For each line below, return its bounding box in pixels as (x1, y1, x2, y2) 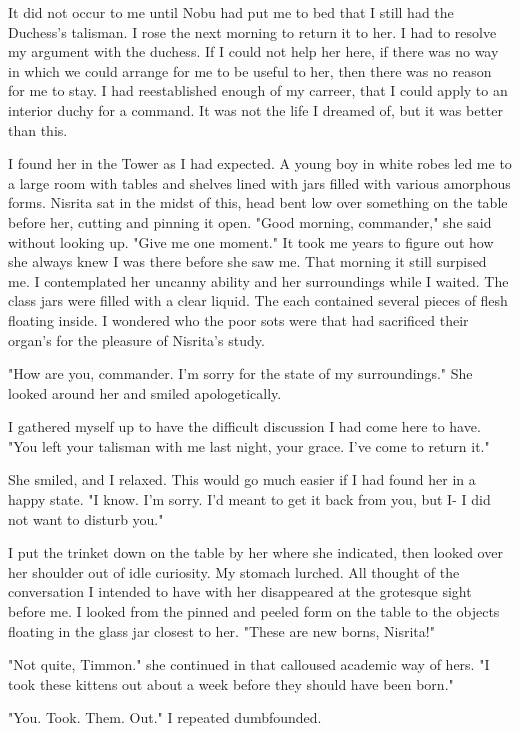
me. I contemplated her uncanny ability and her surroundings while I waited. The (8, 270, 509, 291)
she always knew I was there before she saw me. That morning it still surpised (8, 251, 487, 272)
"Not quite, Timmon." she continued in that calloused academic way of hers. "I (8, 654, 490, 675)
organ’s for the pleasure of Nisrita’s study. (8, 329, 265, 350)
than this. (8, 119, 68, 140)
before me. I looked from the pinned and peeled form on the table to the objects (8, 601, 500, 622)
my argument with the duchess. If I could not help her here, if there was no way (8, 41, 499, 62)
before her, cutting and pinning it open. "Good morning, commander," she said (8, 211, 492, 232)
